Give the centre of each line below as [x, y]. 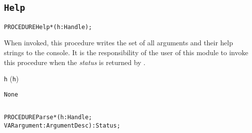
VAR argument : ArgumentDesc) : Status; [62, 125]
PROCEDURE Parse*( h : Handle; [48, 117]
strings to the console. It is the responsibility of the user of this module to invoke [126, 52]
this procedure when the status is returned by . [75, 62]
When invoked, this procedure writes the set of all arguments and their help [119, 43]
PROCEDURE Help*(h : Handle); [48, 27]
